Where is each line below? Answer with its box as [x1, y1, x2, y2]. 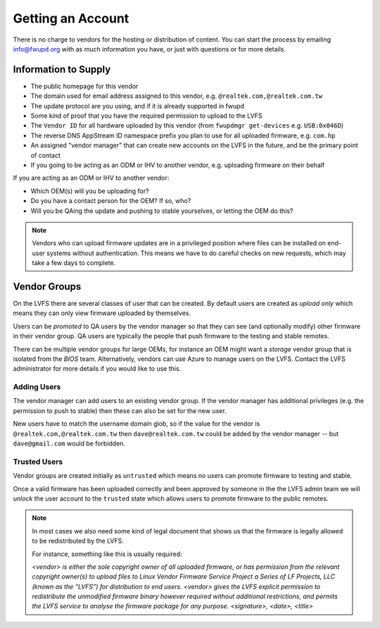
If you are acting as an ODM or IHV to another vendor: [13, 173, 170, 183]
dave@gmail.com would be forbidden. [13, 439, 126, 448]
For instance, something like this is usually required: [32, 550, 182, 558]
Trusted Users [13, 457, 63, 467]
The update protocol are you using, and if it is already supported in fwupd [30, 101, 245, 110]
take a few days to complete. [32, 259, 116, 267]
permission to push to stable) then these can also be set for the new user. [13, 406, 227, 415]
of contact [30, 151, 61, 159]
